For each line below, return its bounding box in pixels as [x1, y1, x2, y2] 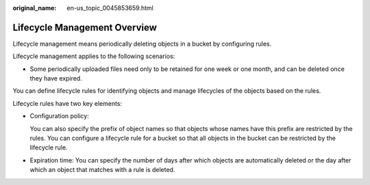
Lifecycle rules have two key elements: [12, 99, 123, 107]
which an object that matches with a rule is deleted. [29, 166, 175, 174]
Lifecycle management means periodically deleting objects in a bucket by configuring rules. [12, 40, 272, 48]
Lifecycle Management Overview [12, 21, 158, 33]
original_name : [12, 4, 57, 12]
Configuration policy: [29, 112, 89, 120]
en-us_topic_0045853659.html [66, 4, 153, 12]
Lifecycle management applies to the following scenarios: [12, 52, 175, 61]
